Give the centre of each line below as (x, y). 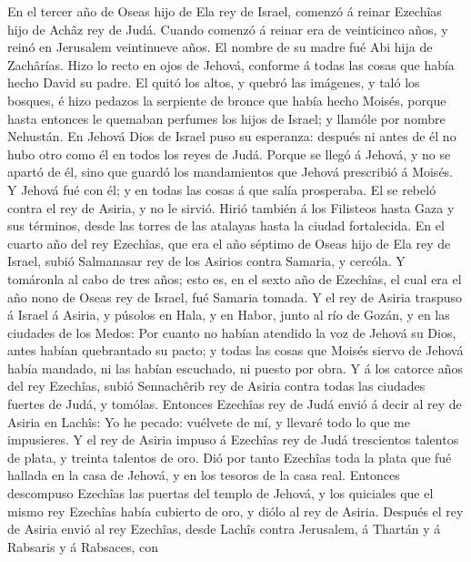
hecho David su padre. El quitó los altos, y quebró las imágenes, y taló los (214, 82)
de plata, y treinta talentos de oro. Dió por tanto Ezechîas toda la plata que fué (230, 457)
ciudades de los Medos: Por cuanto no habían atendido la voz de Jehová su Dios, (232, 332)
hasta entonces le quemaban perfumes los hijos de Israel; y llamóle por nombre (226, 118)
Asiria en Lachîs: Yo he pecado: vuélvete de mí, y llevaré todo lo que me (209, 421)
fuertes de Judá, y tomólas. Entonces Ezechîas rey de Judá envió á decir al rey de (235, 404)
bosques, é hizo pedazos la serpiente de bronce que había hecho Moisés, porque (227, 100)
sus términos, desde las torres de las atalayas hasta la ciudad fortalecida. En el (226, 225)
